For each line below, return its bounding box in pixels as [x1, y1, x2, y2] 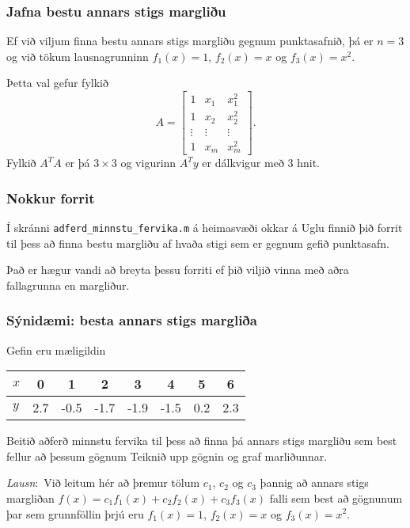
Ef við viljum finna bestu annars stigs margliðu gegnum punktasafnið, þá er [6, 32, 374, 49]
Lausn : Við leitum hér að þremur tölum [6, 474, 200, 491]
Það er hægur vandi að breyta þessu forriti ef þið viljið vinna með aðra [6, 261, 349, 278]
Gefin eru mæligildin [6, 341, 106, 358]
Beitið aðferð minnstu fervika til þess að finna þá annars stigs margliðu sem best [6, 432, 397, 449]
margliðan [6, 489, 55, 506]
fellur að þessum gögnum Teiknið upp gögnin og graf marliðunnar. [6, 447, 328, 464]
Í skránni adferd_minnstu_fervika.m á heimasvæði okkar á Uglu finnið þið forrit [6, 218, 403, 235]
